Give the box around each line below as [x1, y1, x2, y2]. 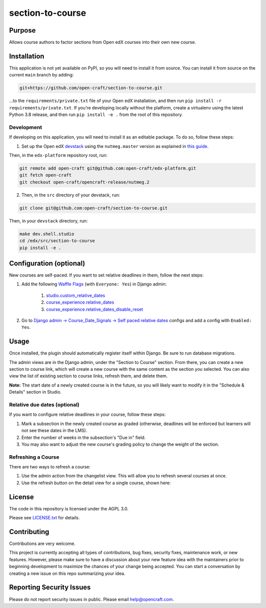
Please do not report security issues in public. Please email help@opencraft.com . [9, 596, 174, 602]
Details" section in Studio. [9, 389, 62, 395]
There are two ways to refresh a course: [9, 464, 91, 470]
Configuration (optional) [9, 259, 86, 267]
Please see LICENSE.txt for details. [9, 515, 80, 521]
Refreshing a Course [9, 454, 60, 461]
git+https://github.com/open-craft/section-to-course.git [19, 85, 163, 91]
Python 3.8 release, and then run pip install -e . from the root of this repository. [9, 111, 183, 118]
